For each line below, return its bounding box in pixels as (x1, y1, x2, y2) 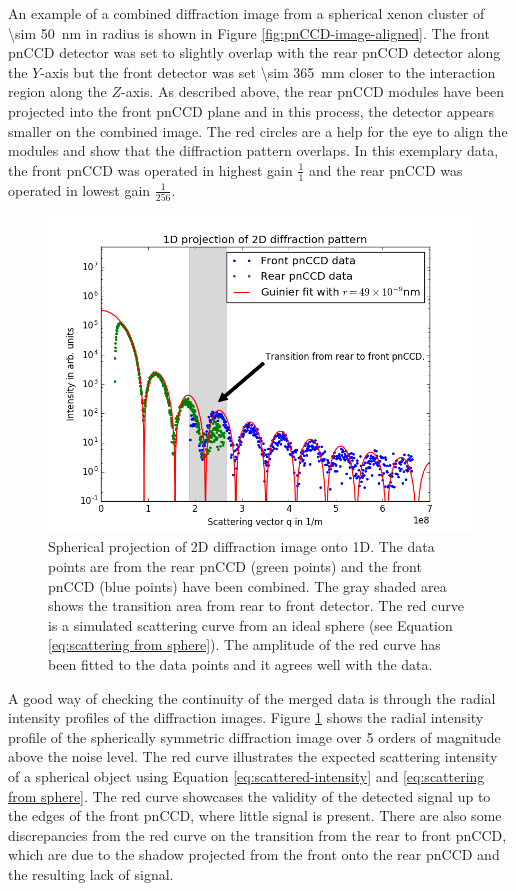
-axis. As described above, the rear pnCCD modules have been (121, 81, 504, 102)
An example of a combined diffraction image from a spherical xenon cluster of (8, 3, 485, 23)
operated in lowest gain (8, 179, 151, 200)
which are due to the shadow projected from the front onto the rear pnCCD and (8, 844, 500, 865)
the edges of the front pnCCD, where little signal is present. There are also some (8, 805, 502, 826)
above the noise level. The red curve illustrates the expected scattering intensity (8, 746, 498, 767)
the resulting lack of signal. (8, 863, 174, 884)
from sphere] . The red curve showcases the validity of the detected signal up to (8, 785, 491, 806)
